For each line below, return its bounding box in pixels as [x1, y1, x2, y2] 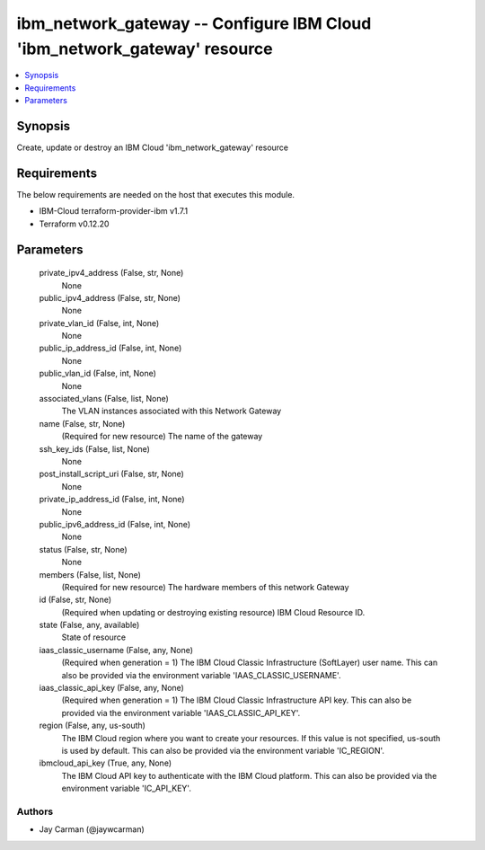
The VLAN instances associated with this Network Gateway [61, 405, 282, 417]
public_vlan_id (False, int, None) [39, 368, 157, 379]
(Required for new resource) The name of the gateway [61, 431, 263, 442]
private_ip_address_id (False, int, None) [39, 494, 185, 505]
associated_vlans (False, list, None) [39, 394, 170, 404]
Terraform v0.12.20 [39, 218, 110, 229]
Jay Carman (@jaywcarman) [39, 824, 145, 835]
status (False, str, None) [39, 544, 128, 554]
